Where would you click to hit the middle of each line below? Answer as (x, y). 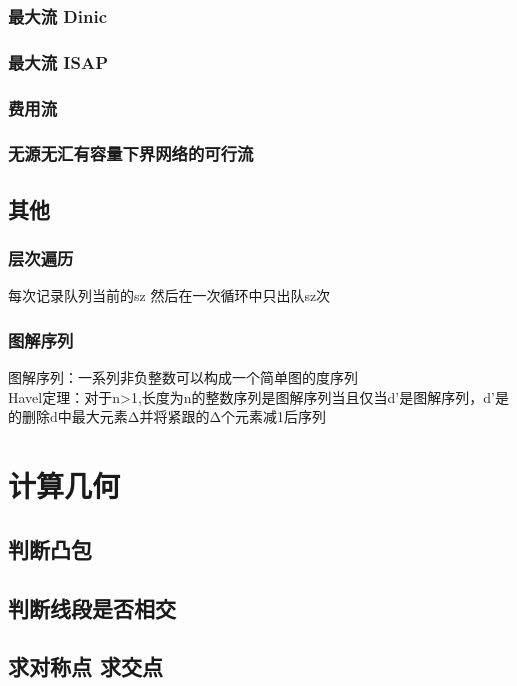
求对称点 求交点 (86, 666)
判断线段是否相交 (92, 607)
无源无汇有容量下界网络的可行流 (131, 153)
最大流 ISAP (58, 61)
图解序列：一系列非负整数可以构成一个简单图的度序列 (183, 377)
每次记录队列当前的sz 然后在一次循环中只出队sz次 (169, 295)
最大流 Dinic (58, 15)
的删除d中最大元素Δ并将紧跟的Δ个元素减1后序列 (167, 416)
